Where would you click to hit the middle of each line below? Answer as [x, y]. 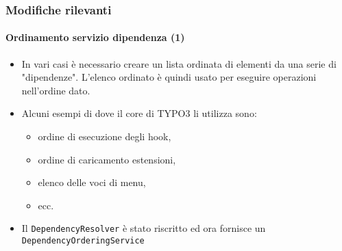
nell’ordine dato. [56, 90]
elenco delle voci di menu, [92, 182]
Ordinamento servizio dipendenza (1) [95, 37]
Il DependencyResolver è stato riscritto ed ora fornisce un [144, 228]
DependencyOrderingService [83, 241]
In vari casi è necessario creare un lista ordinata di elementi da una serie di [179, 63]
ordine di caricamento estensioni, [107, 159]
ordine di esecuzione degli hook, [105, 136]
